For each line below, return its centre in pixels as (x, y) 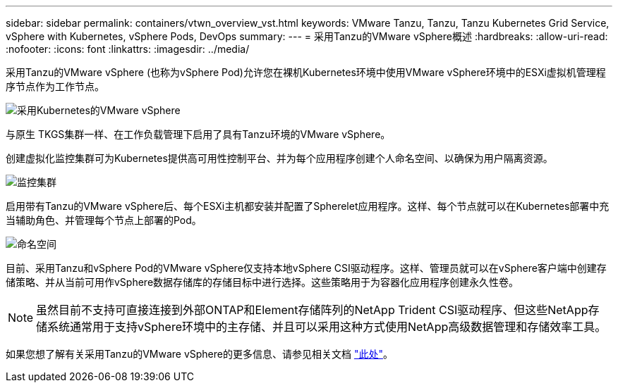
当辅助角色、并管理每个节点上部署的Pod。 (104, 220)
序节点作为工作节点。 (55, 86)
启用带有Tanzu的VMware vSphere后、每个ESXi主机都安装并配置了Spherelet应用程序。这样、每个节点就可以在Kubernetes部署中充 (308, 206)
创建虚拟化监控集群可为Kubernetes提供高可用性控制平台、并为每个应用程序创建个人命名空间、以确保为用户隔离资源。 (279, 158)
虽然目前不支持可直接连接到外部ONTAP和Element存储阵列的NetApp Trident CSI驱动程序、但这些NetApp (312, 310)
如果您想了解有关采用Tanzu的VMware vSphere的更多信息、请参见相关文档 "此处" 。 (199, 354)
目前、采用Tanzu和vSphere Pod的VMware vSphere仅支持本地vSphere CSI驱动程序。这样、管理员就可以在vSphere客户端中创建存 (306, 268)
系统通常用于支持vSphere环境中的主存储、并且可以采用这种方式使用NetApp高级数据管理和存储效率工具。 (327, 327)
